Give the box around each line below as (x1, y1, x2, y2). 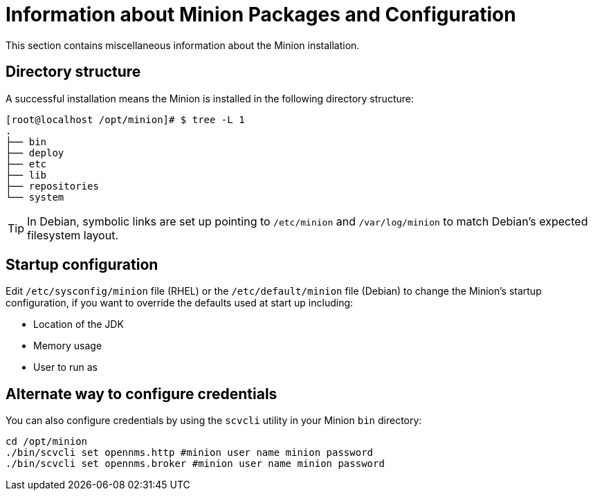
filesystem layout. (27, 228, 119, 242)
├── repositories (6, 180, 99, 192)
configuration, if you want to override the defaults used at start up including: (6, 297, 354, 309)
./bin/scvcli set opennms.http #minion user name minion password (6, 447, 374, 459)
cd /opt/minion (6, 436, 88, 448)
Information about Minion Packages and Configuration (6, 3, 516, 26)
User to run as (33, 361, 98, 374)
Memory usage (33, 340, 102, 352)
